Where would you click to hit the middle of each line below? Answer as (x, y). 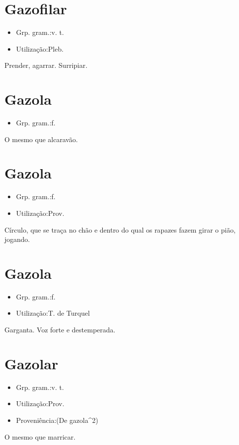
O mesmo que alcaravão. (41, 139)
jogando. (17, 239)
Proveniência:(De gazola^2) (57, 420)
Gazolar (31, 363)
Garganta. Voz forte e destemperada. (60, 330)
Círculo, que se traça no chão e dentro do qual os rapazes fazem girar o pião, (120, 229)
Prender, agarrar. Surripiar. (46, 65)
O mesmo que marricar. (40, 436)
